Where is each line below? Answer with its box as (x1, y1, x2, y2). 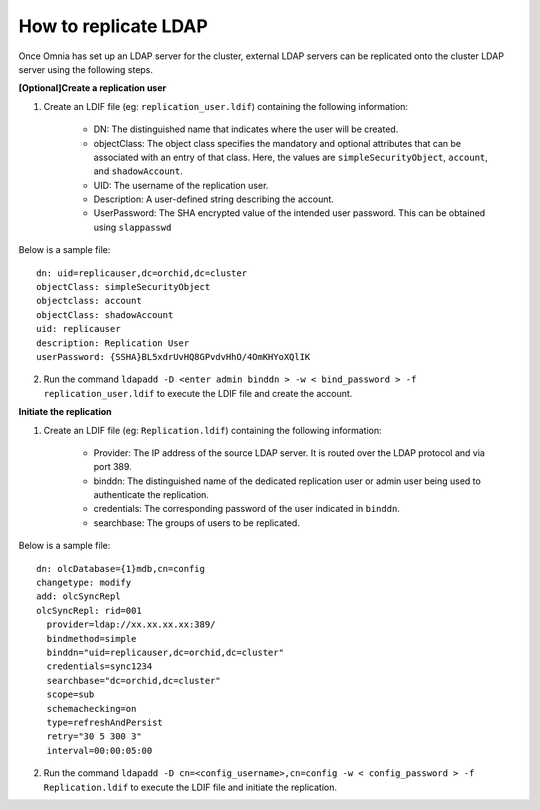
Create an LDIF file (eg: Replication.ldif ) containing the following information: (43, 424, 382, 436)
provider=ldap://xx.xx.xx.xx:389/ (46, 619, 216, 630)
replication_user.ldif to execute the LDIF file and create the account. (43, 387, 353, 399)
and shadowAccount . (93, 165, 184, 177)
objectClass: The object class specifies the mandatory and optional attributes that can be (93, 137, 462, 149)
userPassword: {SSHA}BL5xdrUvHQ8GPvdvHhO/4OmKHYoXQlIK (36, 351, 311, 362)
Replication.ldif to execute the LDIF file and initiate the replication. (43, 781, 337, 793)
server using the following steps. (18, 63, 154, 75)
